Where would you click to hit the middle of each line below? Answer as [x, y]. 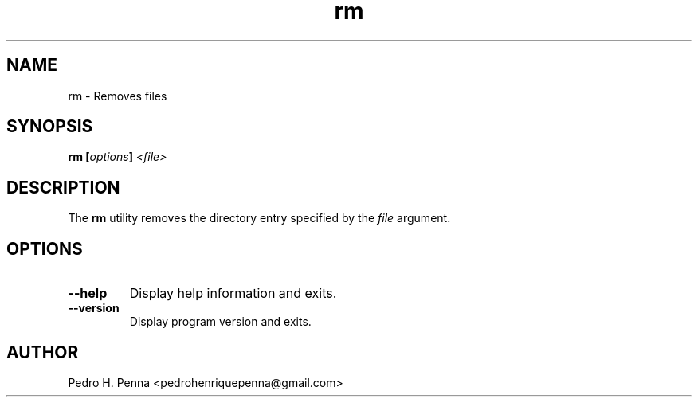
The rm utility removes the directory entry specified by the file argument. [259, 218]
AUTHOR [43, 352]
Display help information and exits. [233, 293]
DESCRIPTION [63, 187]
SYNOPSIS [50, 127]
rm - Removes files [118, 96]
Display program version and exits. [220, 322]
